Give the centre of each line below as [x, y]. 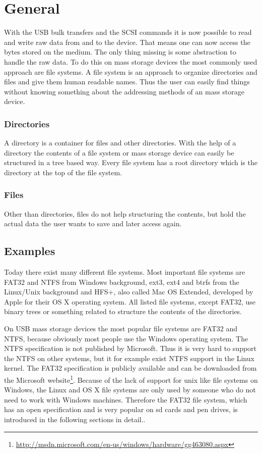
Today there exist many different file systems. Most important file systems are [125, 272]
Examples [30, 251]
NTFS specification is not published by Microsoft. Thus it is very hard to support [130, 348]
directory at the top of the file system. [63, 172]
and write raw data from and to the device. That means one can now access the [127, 42]
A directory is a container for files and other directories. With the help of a [120, 143]
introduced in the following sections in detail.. [75, 419]
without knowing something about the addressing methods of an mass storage [124, 91]
